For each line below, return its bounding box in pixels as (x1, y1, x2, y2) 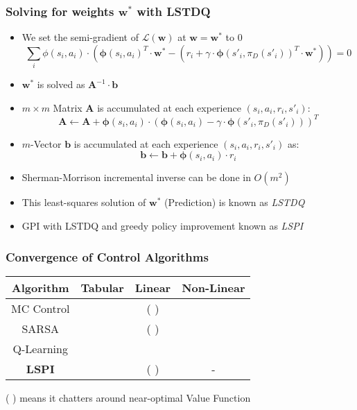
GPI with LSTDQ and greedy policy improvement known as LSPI (21, 219, 304, 233)
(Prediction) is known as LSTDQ (164, 195, 305, 210)
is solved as (37, 77, 85, 92)
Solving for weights (6, 2, 114, 19)
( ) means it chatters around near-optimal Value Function (6, 390, 251, 404)
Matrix (53, 100, 82, 114)
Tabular (80, 279, 124, 296)
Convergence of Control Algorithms (6, 248, 209, 265)
